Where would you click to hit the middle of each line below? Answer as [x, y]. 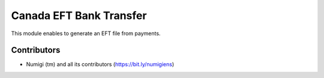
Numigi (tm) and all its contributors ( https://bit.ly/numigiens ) [100, 64]
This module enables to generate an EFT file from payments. [86, 33]
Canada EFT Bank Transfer [79, 15]
